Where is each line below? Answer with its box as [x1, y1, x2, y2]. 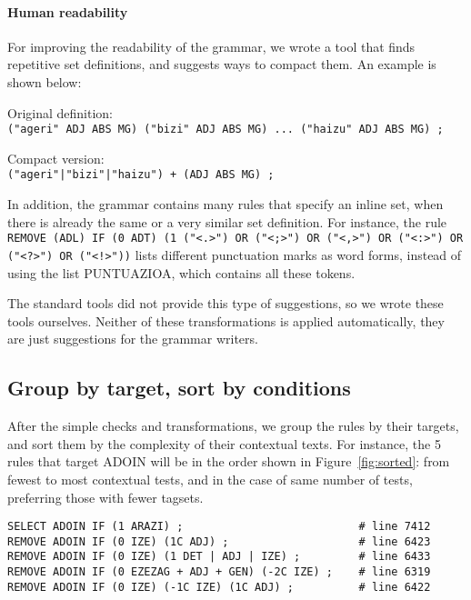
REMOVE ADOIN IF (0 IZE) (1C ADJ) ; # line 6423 [7, 535, 431, 548]
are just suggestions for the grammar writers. [7, 329, 258, 348]
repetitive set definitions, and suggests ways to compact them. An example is [7, 55, 436, 74]
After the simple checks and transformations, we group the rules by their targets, [7, 416, 459, 435]
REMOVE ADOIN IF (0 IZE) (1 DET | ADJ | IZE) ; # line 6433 [7, 550, 431, 564]
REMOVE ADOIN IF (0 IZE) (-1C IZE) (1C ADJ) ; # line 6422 [7, 580, 431, 594]
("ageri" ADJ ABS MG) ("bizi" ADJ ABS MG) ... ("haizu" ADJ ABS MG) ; [7, 123, 444, 136]
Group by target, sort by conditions [7, 374, 351, 402]
